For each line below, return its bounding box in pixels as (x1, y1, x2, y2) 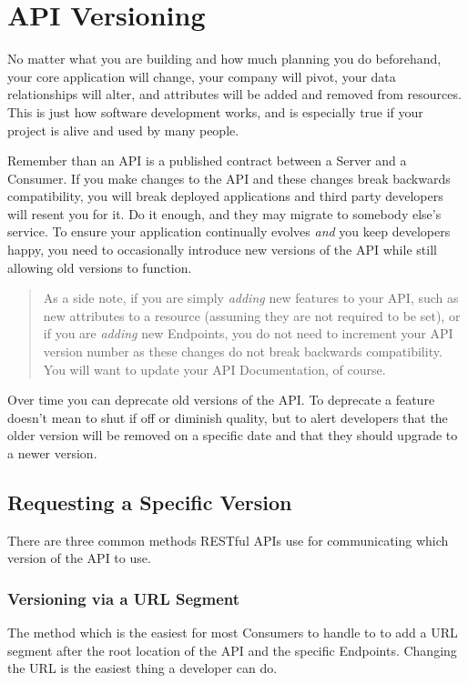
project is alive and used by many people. (7, 120, 239, 139)
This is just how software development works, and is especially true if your (7, 102, 423, 121)
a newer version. (7, 444, 97, 462)
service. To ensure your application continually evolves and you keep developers (7, 222, 451, 241)
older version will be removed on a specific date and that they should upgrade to (7, 426, 458, 445)
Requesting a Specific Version (7, 487, 292, 516)
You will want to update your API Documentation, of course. (43, 359, 386, 378)
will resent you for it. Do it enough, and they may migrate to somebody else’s (7, 204, 442, 223)
